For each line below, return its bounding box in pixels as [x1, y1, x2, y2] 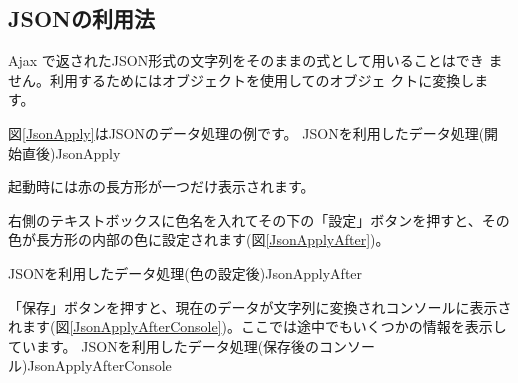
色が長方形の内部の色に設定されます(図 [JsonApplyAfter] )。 [8, 229, 390, 250]
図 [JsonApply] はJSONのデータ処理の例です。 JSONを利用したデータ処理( [8, 122, 485, 143]
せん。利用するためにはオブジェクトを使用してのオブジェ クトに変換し [8, 69, 475, 90]
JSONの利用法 [8, 3, 155, 34]
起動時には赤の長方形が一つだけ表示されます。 [8, 176, 315, 197]
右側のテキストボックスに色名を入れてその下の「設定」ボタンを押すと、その [8, 209, 510, 230]
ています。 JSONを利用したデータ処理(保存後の [8, 335, 320, 356]
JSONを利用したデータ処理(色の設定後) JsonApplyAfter [8, 262, 363, 283]
